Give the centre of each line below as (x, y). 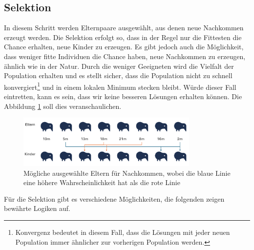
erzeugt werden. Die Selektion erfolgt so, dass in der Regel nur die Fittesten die (123, 37)
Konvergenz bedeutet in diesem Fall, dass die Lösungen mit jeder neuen (123, 232)
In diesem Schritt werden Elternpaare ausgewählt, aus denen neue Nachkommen (124, 28)
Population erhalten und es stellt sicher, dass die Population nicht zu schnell (118, 75)
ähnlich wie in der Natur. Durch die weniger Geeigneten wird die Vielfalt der (119, 66)
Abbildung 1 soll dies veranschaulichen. (63, 106)
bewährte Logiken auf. (37, 208)
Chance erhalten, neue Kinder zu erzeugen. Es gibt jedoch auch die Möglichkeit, (124, 47)
